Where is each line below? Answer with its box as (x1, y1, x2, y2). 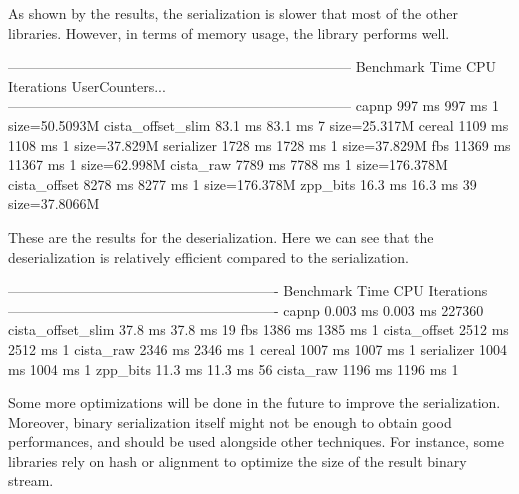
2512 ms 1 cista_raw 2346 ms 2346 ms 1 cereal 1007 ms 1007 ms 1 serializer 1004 (8, 338, 508, 359)
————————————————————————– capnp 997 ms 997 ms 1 (8, 95, 499, 116)
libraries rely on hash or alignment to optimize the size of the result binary (8, 450, 467, 471)
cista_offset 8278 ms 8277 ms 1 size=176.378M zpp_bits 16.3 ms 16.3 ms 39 (8, 173, 477, 194)
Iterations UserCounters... (8, 75, 166, 96)
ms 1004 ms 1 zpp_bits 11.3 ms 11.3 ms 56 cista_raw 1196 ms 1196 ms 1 (8, 358, 459, 379)
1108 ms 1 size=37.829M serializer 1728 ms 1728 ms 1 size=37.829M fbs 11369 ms (8, 134, 511, 155)
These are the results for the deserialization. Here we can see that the (8, 226, 434, 247)
